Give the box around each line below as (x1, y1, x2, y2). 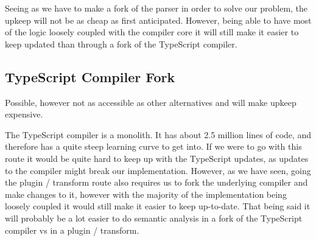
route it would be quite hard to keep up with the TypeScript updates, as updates (5, 152, 309, 164)
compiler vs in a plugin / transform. (5, 223, 139, 236)
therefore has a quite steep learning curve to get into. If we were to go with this (5, 140, 302, 153)
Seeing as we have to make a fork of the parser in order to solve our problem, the (5, 2, 308, 14)
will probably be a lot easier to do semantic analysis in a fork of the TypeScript (5, 211, 303, 224)
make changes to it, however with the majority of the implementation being (5, 187, 287, 200)
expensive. (5, 108, 43, 120)
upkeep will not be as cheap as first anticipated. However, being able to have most (5, 13, 312, 26)
